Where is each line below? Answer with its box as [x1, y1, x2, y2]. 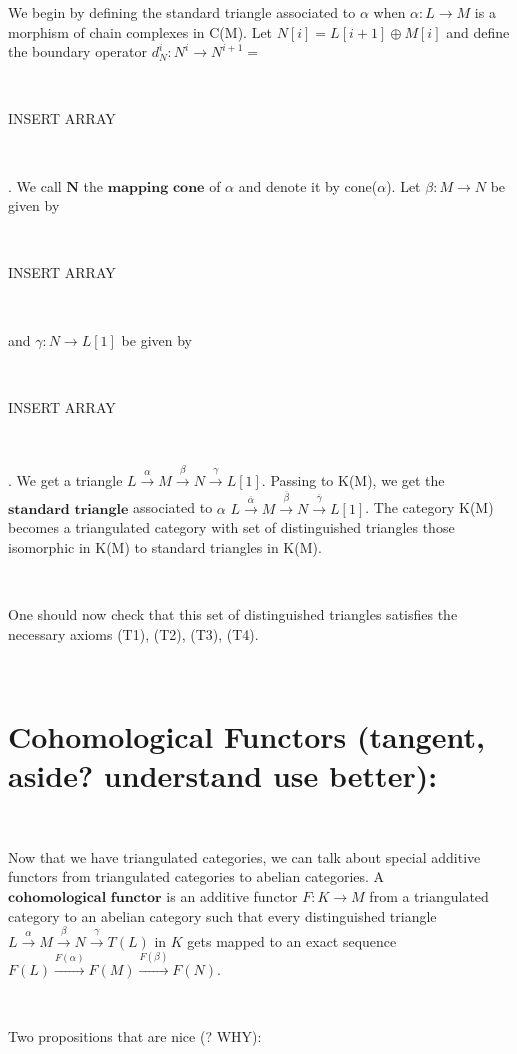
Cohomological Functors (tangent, [8, 716, 485, 756]
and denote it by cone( [238, 175, 378, 196]
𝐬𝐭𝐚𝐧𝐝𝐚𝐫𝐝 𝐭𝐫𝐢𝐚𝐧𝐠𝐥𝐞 [8, 502, 129, 517]
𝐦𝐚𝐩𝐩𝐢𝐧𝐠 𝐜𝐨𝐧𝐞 [107, 180, 205, 195]
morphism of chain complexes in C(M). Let [8, 21, 273, 42]
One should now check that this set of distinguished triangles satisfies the [8, 604, 458, 625]
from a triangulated [369, 885, 489, 906]
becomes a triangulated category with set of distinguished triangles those [8, 517, 455, 538]
